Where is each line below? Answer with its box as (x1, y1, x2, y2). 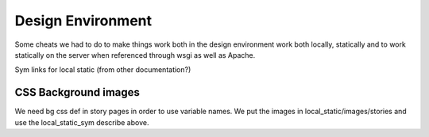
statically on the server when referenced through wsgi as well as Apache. (14, 50, 256, 59)
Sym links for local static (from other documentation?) (14, 65, 191, 74)
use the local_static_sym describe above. (14, 117, 149, 127)
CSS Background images (14, 86, 141, 99)
